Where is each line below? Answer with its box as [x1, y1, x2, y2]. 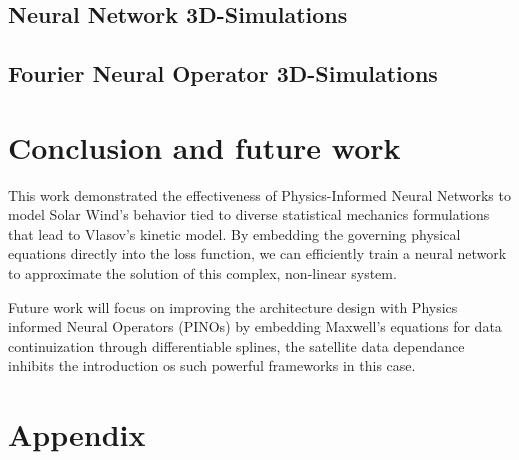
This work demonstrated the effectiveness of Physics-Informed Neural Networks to [8, 184, 511, 205]
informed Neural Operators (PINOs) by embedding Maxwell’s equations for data [8, 316, 502, 337]
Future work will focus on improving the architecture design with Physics [8, 296, 458, 317]
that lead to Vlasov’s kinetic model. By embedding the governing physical [8, 223, 461, 244]
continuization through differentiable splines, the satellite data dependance [8, 335, 465, 356]
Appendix [8, 414, 146, 455]
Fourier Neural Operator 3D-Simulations [8, 58, 438, 89]
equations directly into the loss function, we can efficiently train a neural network [8, 243, 507, 264]
